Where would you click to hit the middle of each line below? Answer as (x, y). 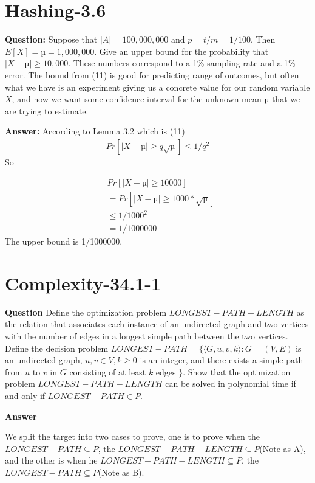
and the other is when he (51, 460)
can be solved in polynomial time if (231, 384)
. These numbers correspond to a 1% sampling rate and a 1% (182, 63)
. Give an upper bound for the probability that (181, 51)
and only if (25, 395)
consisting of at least (108, 371)
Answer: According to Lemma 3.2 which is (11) (95, 131)
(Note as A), (283, 448)
